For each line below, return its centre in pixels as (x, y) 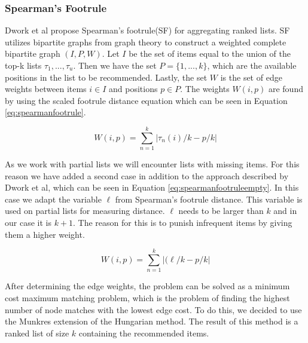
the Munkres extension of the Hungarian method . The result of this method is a (152, 321)
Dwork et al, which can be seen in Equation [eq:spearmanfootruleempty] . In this (152, 187)
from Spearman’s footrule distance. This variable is (209, 199)
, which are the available (252, 65)
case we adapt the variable (53, 199)
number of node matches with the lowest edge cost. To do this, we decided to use (153, 309)
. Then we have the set (115, 65)
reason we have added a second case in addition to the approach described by (147, 175)
